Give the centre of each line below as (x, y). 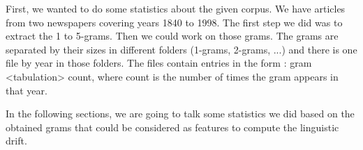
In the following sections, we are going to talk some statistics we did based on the (180, 114)
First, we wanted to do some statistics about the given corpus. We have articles (176, 8)
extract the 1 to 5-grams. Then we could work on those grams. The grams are (172, 36)
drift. (16, 141)
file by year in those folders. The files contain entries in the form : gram (159, 63)
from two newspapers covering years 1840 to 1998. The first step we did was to (174, 22)
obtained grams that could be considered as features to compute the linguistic (172, 127)
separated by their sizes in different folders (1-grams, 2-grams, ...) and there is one (181, 49)
